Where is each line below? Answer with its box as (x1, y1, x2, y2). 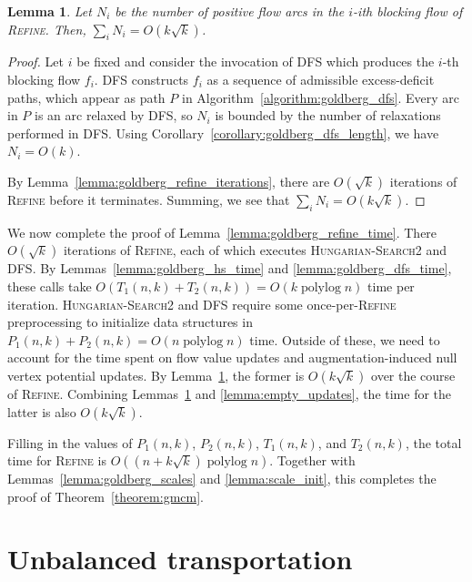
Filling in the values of (7, 433, 133, 452)
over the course (371, 365, 456, 384)
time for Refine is (7, 451, 106, 470)
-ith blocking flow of (353, 2, 463, 20)
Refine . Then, (7, 19, 86, 38)
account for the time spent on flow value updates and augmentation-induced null (7, 348, 457, 367)
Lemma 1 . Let (7, 2, 92, 20)
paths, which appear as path (7, 87, 166, 107)
